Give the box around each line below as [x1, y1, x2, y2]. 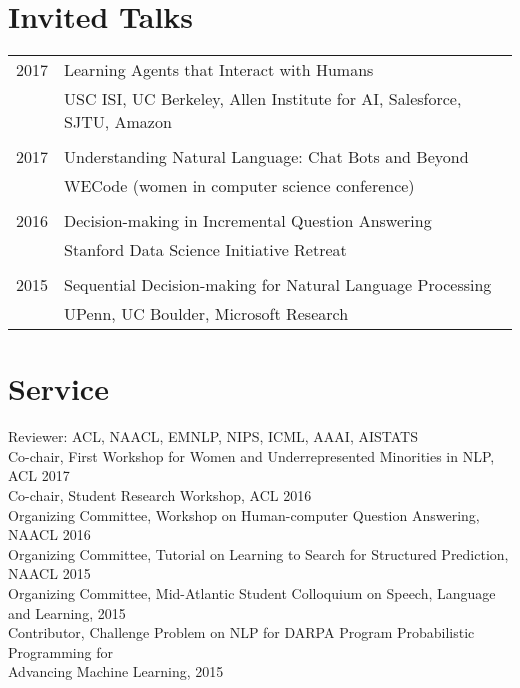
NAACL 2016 [8, 524, 91, 545]
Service [8, 368, 109, 409]
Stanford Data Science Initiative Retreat [64, 238, 347, 262]
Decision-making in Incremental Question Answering [64, 209, 432, 233]
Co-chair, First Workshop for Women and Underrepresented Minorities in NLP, [8, 445, 495, 466]
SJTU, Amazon [64, 110, 172, 134]
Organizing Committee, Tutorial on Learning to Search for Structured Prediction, [8, 543, 509, 564]
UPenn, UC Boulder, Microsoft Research [64, 302, 349, 326]
